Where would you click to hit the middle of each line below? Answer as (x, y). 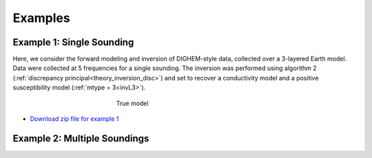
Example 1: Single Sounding (73, 42)
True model (132, 103)
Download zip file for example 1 (74, 119)
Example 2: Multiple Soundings (81, 138)
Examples (41, 18)
